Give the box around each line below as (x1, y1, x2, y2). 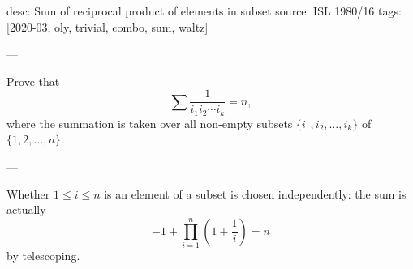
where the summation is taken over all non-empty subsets (6, 114, 293, 131)
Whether (6, 185, 50, 202)
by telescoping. (6, 247, 80, 264)
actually (6, 201, 46, 218)
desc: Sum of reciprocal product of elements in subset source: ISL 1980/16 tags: (6, 2, 402, 19)
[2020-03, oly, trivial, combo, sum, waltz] (6, 18, 209, 35)
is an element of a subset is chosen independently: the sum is (104, 185, 407, 202)
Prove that (6, 72, 60, 89)
